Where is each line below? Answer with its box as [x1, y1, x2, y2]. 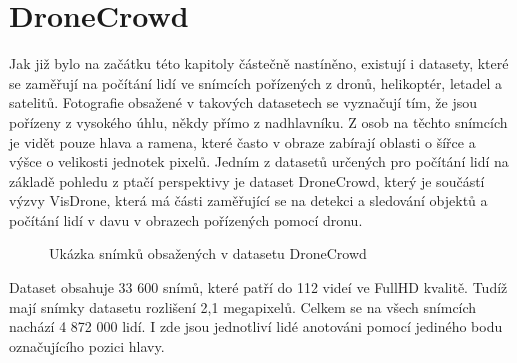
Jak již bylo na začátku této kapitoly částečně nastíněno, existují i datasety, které [9, 53, 509, 74]
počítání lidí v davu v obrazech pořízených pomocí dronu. [9, 209, 363, 230]
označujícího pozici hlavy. [9, 335, 165, 356]
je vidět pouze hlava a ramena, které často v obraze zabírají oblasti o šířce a [9, 131, 476, 152]
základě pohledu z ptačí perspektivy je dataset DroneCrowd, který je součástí [9, 170, 485, 191]
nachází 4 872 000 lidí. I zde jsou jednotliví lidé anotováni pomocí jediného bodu [9, 316, 503, 337]
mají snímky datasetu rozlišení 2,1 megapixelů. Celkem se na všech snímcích [9, 296, 477, 317]
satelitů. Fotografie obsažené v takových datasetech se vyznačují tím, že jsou [9, 92, 478, 113]
